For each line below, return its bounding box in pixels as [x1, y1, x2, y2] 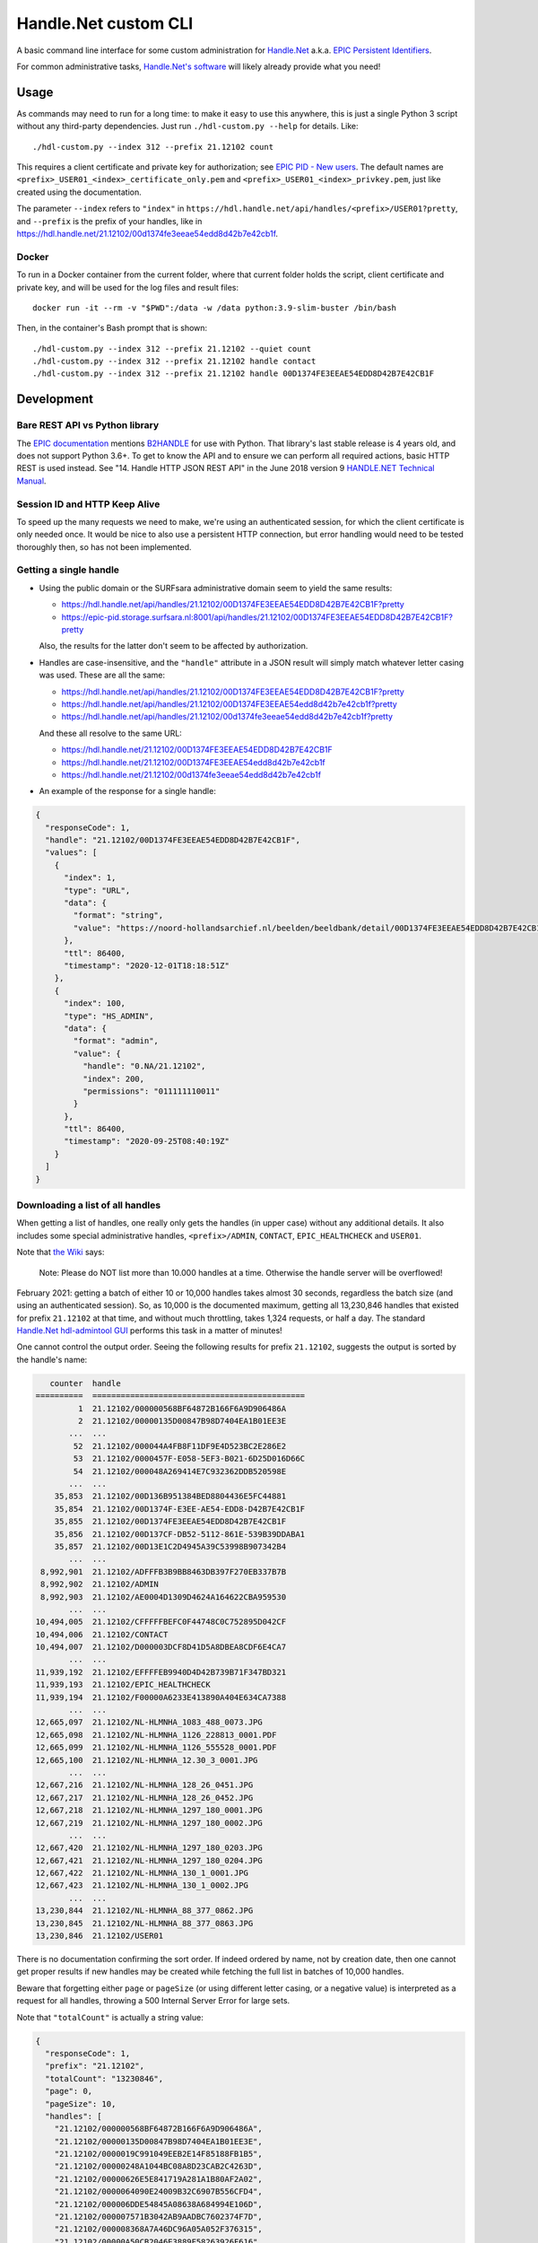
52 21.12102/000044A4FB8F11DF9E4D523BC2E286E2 [73, 1441, 287, 1451]
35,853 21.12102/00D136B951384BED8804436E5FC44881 [54, 1491, 287, 1502]
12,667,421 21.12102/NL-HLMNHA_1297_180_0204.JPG [35, 1855, 264, 1865]
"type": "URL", [64, 885, 131, 895]
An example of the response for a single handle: [39, 786, 217, 797]
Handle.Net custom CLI [16, 13, 194, 33]
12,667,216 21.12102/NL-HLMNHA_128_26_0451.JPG [35, 1780, 254, 1790]
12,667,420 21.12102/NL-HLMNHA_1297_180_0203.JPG [35, 1843, 264, 1853]
